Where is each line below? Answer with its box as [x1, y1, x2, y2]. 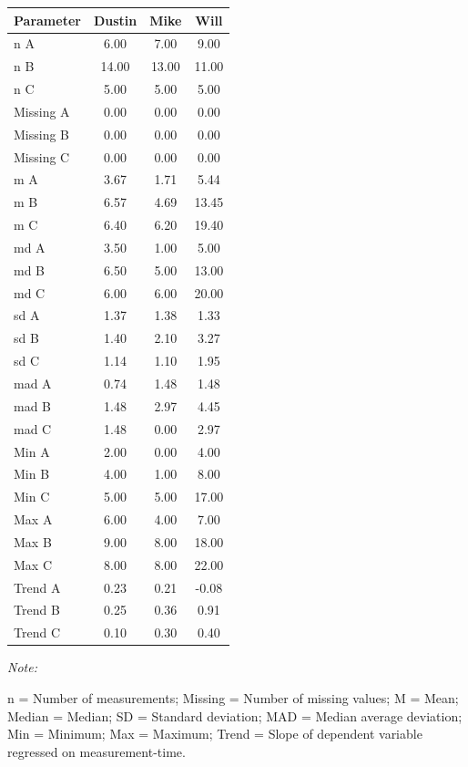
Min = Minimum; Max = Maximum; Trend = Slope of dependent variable [7, 724, 422, 743]
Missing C [14, 147, 70, 166]
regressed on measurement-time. [7, 741, 186, 761]
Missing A [14, 101, 70, 120]
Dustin [93, 10, 137, 29]
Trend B [14, 600, 60, 619]
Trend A [14, 577, 61, 596]
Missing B [14, 124, 70, 143]
